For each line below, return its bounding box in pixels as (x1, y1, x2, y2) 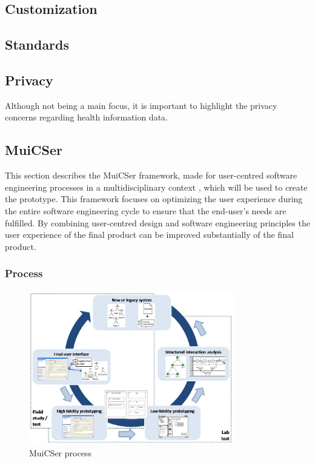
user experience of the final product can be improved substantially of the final (5, 228, 294, 241)
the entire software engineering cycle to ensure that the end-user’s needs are (5, 204, 287, 217)
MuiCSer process (29, 446, 91, 459)
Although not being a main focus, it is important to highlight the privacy (5, 99, 277, 111)
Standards (5, 35, 70, 54)
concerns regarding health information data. (5, 111, 168, 123)
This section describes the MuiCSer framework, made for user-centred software (5, 169, 297, 182)
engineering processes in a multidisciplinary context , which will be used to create (5, 180, 308, 193)
